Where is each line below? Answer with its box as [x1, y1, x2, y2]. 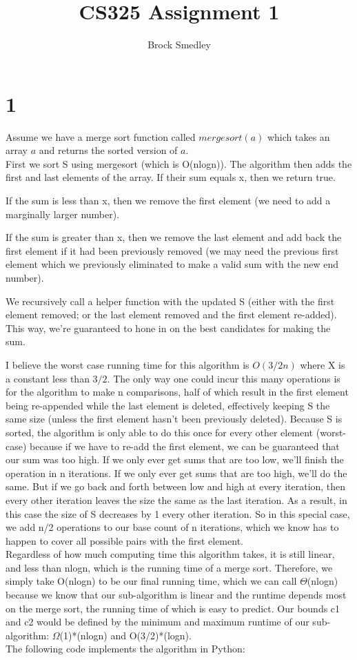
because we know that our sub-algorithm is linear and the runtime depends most [6, 588, 347, 602]
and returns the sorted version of [39, 143, 178, 157]
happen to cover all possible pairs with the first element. [6, 533, 243, 547]
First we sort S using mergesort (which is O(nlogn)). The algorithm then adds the [6, 156, 352, 171]
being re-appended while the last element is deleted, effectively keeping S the [6, 398, 330, 412]
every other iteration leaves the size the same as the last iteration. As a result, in [6, 492, 347, 507]
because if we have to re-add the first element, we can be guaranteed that [30, 438, 340, 453]
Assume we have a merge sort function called [6, 129, 196, 144]
